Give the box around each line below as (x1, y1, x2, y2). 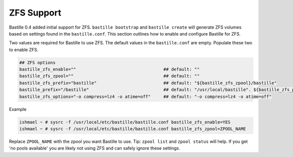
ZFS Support (9, 7, 62, 18)
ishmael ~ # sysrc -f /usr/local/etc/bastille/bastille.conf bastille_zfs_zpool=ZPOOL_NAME (19, 126, 246, 132)
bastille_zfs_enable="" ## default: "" (19, 67, 200, 72)
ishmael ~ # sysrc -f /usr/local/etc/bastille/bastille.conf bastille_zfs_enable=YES (19, 119, 230, 125)
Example (9, 106, 27, 112)
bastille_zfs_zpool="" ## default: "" (19, 73, 200, 79)
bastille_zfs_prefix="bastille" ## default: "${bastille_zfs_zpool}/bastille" (19, 80, 277, 86)
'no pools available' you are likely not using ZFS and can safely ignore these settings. (9, 145, 180, 151)
